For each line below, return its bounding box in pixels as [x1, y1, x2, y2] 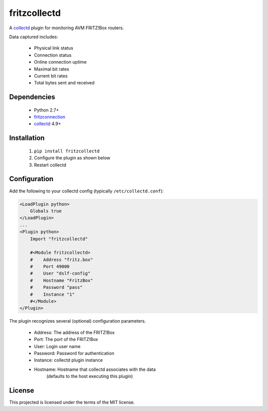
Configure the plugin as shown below [34, 155, 111, 161]
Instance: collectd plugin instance [34, 357, 103, 363]
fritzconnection [34, 114, 66, 120]
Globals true [30, 208, 62, 213]
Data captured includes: [9, 34, 59, 40]
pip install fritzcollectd [34, 148, 100, 154]
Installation [9, 134, 45, 142]
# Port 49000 [30, 264, 69, 270]
